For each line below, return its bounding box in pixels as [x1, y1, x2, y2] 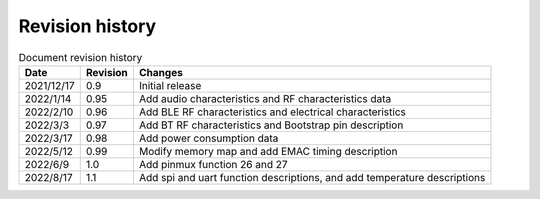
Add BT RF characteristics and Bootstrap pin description [138, 118, 404, 132]
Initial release [138, 78, 202, 92]
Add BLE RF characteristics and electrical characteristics [138, 105, 407, 119]
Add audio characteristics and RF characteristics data [138, 91, 392, 105]
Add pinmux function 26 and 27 [138, 157, 289, 171]
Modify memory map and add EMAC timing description [138, 144, 398, 158]
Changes [138, 65, 184, 79]
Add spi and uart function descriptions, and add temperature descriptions [138, 170, 486, 184]
